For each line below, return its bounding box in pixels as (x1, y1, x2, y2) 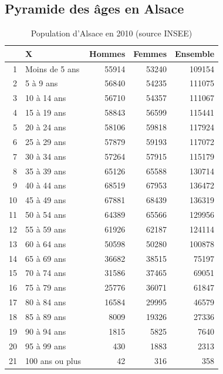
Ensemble (175, 47, 215, 59)
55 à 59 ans (25, 223, 66, 235)
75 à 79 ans (25, 281, 66, 294)
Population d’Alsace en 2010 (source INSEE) (31, 27, 192, 39)
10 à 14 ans (25, 92, 66, 104)
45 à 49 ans (25, 194, 66, 206)
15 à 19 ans (25, 106, 66, 119)
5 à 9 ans (25, 77, 58, 89)
